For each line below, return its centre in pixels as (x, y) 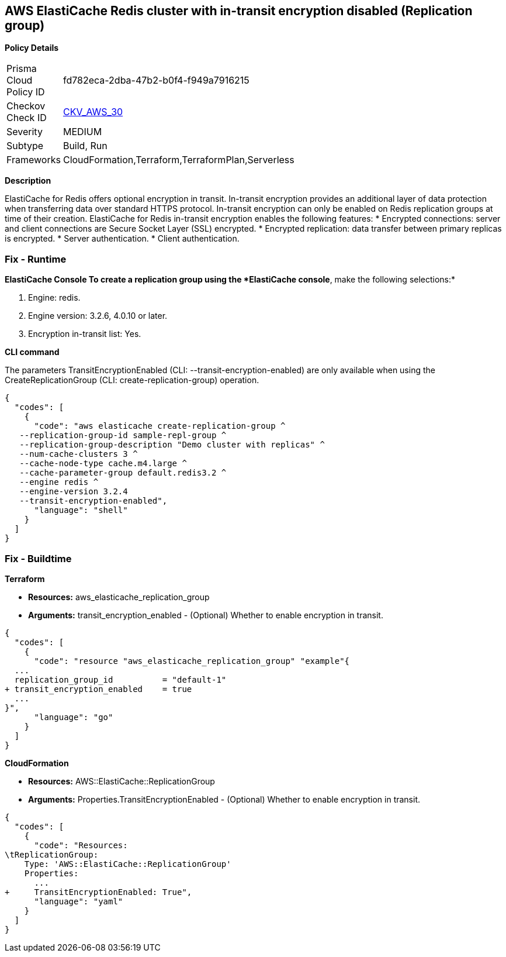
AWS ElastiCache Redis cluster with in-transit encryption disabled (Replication (239, 11)
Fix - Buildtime (38, 558)
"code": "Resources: (81, 845)
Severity (25, 132)
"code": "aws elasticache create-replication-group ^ (160, 426)
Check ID (27, 118)
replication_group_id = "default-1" (120, 679)
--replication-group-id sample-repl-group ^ (123, 436)
